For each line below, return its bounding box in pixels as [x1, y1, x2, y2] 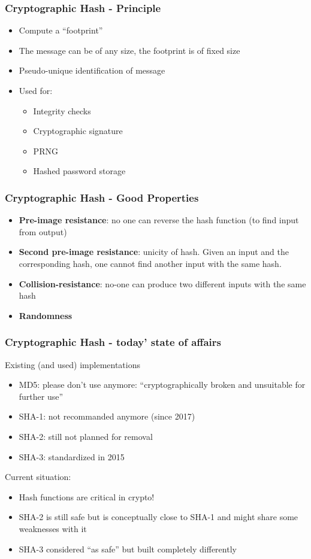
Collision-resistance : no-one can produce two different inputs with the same [19, 277, 306, 290]
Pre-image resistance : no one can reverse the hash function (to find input [19, 214, 299, 226]
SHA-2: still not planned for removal [19, 430, 153, 442]
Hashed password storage [33, 165, 126, 177]
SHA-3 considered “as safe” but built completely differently [19, 542, 237, 555]
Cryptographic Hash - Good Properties [5, 190, 199, 205]
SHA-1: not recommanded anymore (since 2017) [19, 410, 195, 423]
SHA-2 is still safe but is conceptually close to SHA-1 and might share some [19, 511, 298, 523]
